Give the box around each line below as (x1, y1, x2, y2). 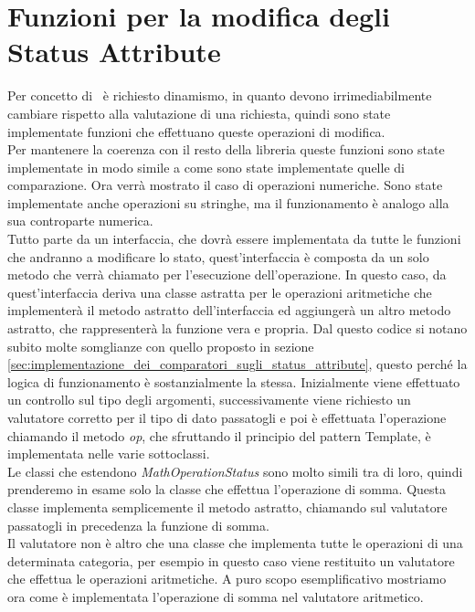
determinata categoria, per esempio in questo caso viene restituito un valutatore (7, 551, 455, 570)
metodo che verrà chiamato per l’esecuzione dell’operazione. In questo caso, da (7, 265, 447, 284)
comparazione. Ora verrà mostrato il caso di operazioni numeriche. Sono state (7, 175, 443, 195)
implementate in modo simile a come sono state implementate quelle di (7, 157, 405, 176)
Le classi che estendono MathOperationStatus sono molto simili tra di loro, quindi (7, 461, 463, 480)
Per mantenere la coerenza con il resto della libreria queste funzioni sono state (7, 140, 445, 159)
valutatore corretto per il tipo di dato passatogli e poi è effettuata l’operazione (7, 408, 447, 427)
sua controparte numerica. (7, 211, 153, 230)
